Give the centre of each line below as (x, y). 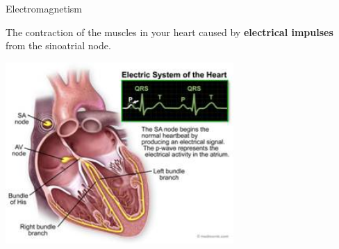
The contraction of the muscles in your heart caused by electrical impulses (169, 32)
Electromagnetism (44, 8)
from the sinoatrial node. (58, 45)
